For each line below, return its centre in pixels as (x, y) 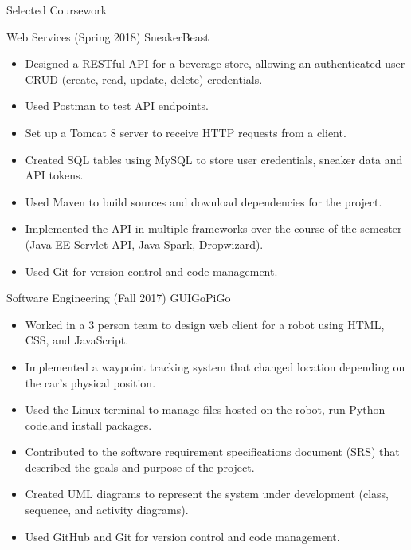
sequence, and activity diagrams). (107, 510)
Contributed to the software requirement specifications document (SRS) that (212, 452)
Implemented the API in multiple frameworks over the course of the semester (213, 228)
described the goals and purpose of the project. (140, 467)
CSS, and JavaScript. (77, 340)
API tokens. (54, 175)
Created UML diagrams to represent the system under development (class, (207, 494)
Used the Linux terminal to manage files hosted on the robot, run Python (205, 409)
